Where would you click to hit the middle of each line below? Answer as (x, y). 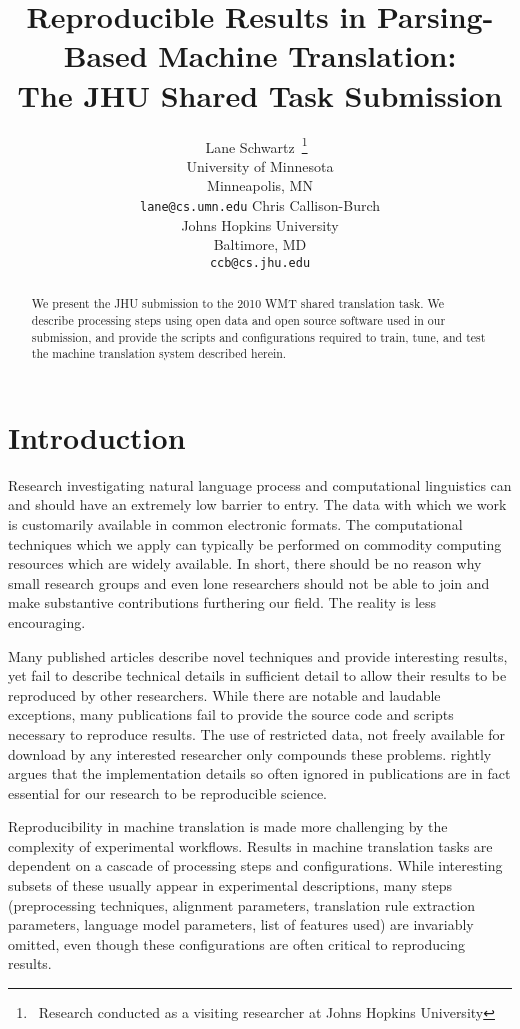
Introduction (97, 436)
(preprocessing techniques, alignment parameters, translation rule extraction (241, 904)
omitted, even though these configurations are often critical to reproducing (236, 943)
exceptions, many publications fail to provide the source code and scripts (231, 714)
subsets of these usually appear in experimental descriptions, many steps (230, 885)
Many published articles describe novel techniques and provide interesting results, (258, 655)
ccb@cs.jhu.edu (260, 262)
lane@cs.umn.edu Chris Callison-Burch (260, 204)
